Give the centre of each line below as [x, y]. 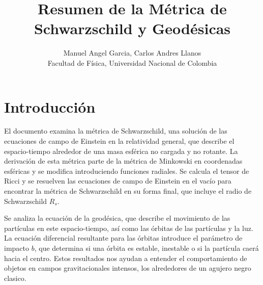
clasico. [15, 278]
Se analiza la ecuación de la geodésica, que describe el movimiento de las [117, 218]
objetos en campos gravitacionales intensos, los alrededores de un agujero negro [128, 268]
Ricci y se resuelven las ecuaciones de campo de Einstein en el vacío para [118, 181]
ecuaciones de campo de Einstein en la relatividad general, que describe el [119, 141]
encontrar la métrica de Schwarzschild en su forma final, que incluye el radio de [128, 191]
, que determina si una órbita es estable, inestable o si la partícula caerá [147, 248]
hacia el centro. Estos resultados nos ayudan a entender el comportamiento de [126, 258]
